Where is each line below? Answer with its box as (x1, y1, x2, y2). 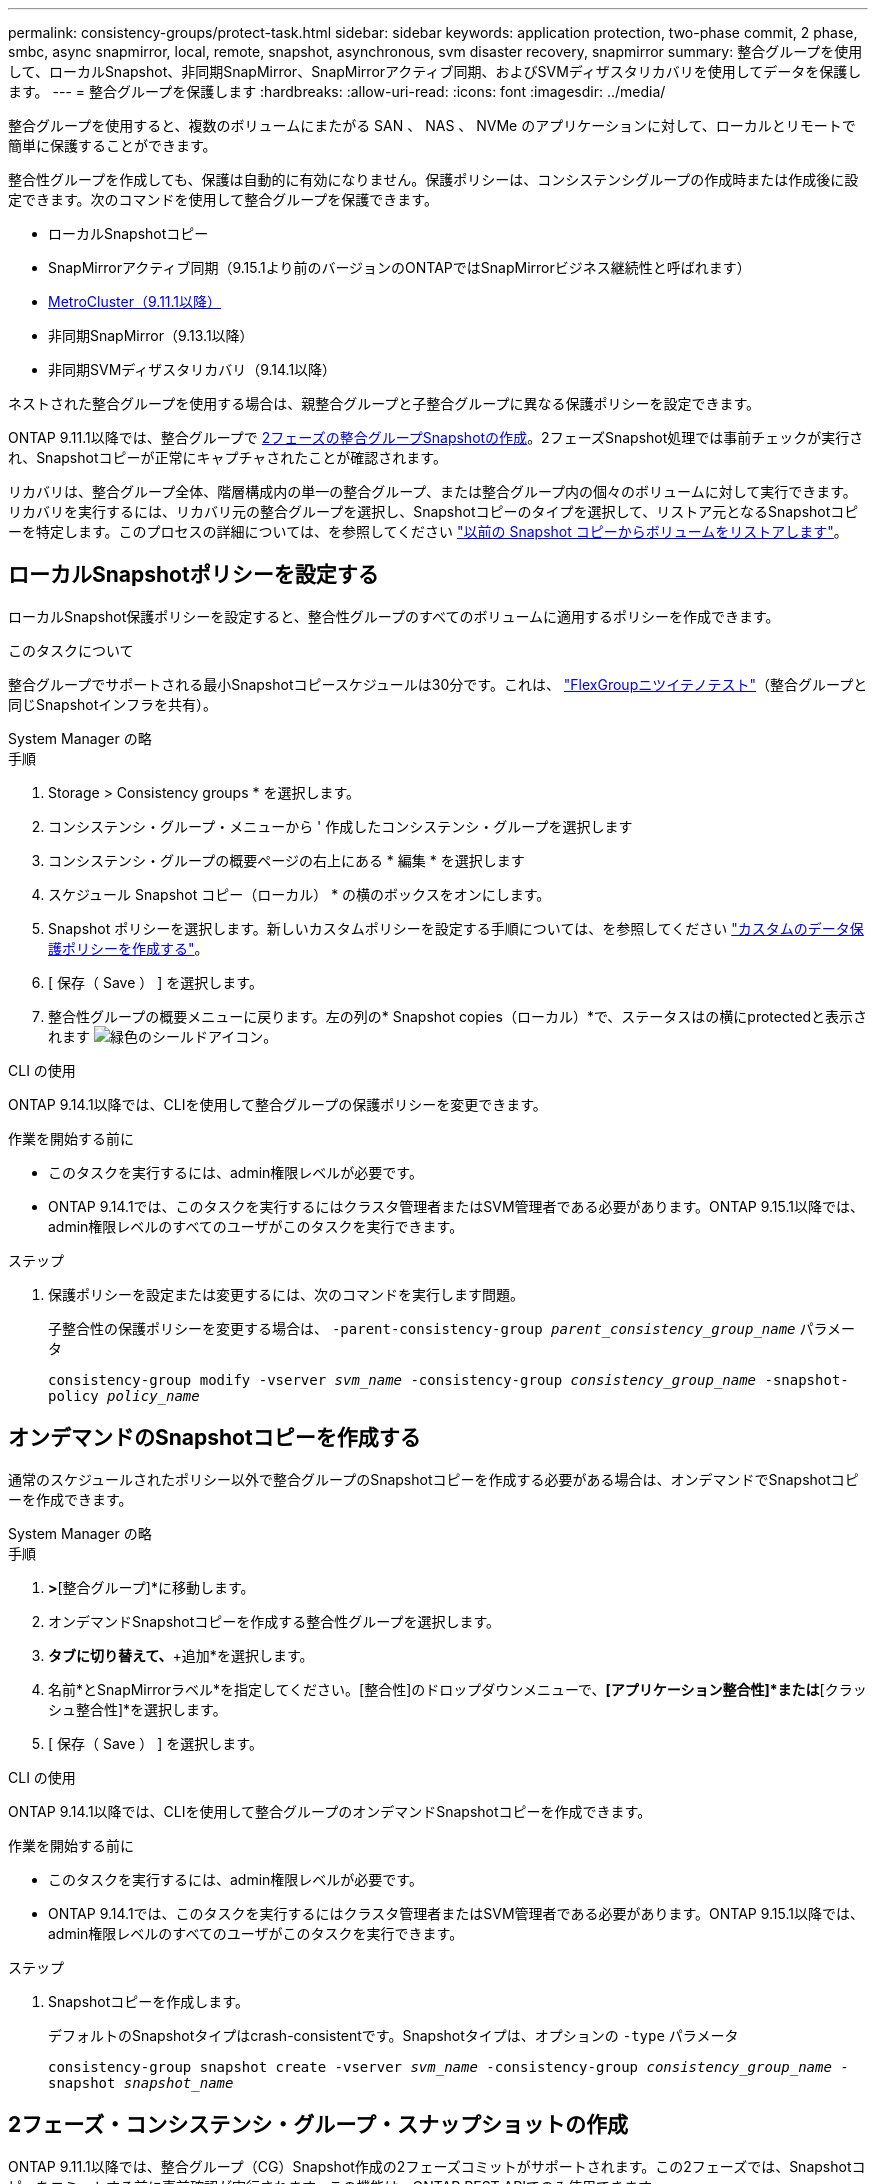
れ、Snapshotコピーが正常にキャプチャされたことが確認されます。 (8, 449, 447, 466)
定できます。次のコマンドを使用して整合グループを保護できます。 (8, 191, 438, 208)
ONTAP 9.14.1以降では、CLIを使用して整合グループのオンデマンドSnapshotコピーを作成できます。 (8, 1802, 652, 1820)
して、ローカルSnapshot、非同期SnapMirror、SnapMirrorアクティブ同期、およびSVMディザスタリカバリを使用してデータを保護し (8, 63, 862, 80)
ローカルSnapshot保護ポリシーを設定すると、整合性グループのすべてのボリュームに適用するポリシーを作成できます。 (8, 607, 780, 625)
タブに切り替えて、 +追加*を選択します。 (48, 1646, 314, 1664)
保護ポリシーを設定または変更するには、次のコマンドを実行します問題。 (48, 1285, 524, 1303)
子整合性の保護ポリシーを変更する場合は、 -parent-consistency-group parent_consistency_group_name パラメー (48, 1319, 856, 1337)
